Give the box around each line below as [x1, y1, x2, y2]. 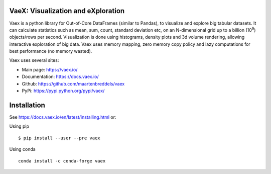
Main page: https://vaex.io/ [22, 66, 78, 72]
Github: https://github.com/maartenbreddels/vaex [22, 80, 125, 86]
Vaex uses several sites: [9, 57, 59, 63]
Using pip [9, 123, 30, 129]
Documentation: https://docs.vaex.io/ [22, 73, 99, 80]
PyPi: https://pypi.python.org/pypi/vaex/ [22, 88, 105, 94]
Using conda [9, 146, 36, 152]
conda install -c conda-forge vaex [18, 158, 106, 163]
